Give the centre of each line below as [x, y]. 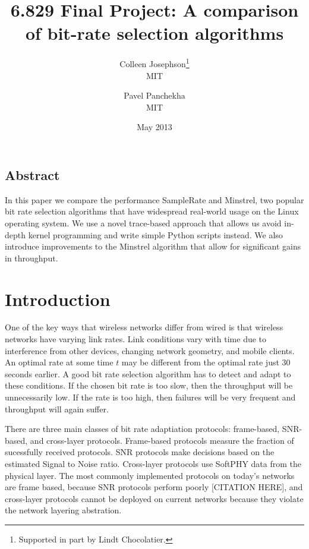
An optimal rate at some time [59, 362]
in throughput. [31, 258]
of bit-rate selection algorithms [154, 33]
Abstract [32, 174]
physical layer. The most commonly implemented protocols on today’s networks [150, 475]
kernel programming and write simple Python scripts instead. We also [155, 234]
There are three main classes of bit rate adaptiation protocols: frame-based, [142, 429]
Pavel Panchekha [154, 95]
